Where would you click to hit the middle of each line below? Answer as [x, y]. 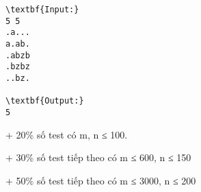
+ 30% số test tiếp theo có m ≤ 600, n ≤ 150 [98, 157]
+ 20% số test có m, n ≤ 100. [67, 134]
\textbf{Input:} [42, 10]
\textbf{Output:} [45, 101]
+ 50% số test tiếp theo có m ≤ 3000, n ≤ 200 [101, 180]
